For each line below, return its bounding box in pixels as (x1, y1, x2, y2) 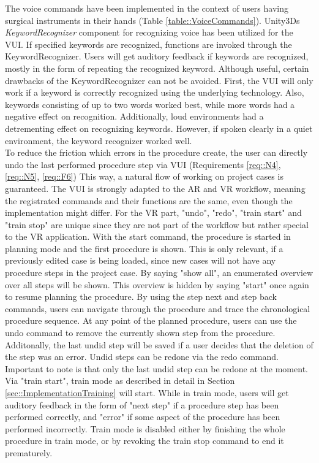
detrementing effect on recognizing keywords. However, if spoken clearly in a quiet (5, 121, 313, 134)
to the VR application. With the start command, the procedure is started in (5, 230, 291, 243)
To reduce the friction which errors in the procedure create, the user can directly (5, 146, 308, 159)
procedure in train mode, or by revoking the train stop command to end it (5, 434, 284, 447)
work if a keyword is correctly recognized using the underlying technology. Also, (5, 86, 304, 99)
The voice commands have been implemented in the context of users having (5, 2, 288, 14)
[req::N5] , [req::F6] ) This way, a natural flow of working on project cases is (5, 170, 283, 183)
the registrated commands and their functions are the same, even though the (5, 194, 293, 207)
